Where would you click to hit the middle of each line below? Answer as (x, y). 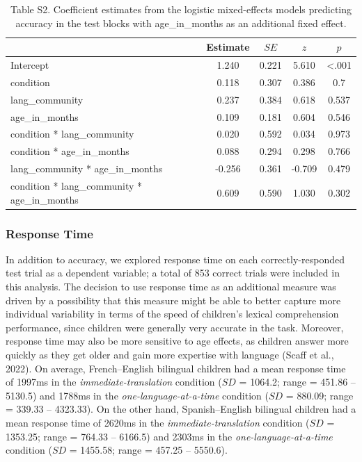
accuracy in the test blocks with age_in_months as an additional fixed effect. (181, 23)
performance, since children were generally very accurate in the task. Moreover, (175, 327)
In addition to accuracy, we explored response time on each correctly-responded (175, 259)
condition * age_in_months (70, 151)
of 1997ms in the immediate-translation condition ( (114, 382)
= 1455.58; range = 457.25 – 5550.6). (148, 450)
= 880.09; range (320, 395)
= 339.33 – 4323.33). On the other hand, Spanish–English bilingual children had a (181, 409)
